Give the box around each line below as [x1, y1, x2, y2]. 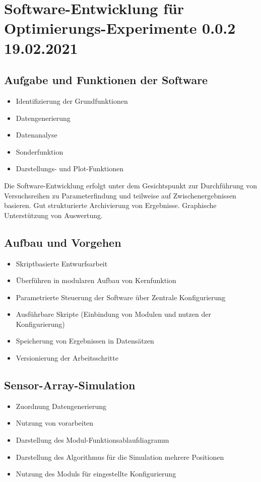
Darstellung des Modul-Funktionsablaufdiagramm [16, 435, 169, 445]
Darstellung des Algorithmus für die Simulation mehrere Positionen [16, 451, 224, 462]
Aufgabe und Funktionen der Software [4, 72, 208, 88]
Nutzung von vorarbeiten [16, 418, 94, 428]
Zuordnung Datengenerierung [16, 400, 107, 411]
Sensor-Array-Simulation [4, 377, 136, 393]
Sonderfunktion [16, 146, 63, 157]
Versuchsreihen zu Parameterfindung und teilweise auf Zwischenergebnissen [4, 190, 236, 200]
